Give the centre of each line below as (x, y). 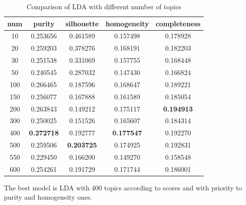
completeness (178, 23)
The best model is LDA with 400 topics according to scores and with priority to (123, 187)
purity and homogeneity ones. (48, 197)
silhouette (82, 23)
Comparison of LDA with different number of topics (104, 6)
